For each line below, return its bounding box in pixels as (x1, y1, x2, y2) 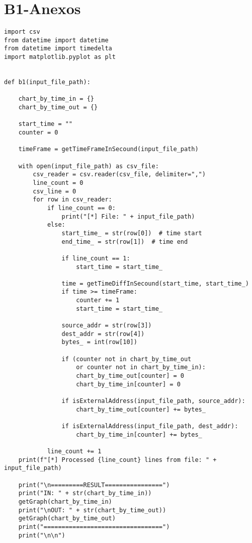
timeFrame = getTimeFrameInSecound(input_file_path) (18, 146, 199, 153)
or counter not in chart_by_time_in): (76, 364, 206, 371)
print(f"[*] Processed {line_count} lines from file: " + (18, 456, 217, 463)
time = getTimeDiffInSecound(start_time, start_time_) (61, 280, 249, 287)
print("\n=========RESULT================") (18, 481, 170, 489)
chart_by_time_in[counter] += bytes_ (76, 431, 202, 438)
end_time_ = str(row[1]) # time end (61, 238, 188, 245)
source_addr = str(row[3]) (61, 322, 152, 329)
